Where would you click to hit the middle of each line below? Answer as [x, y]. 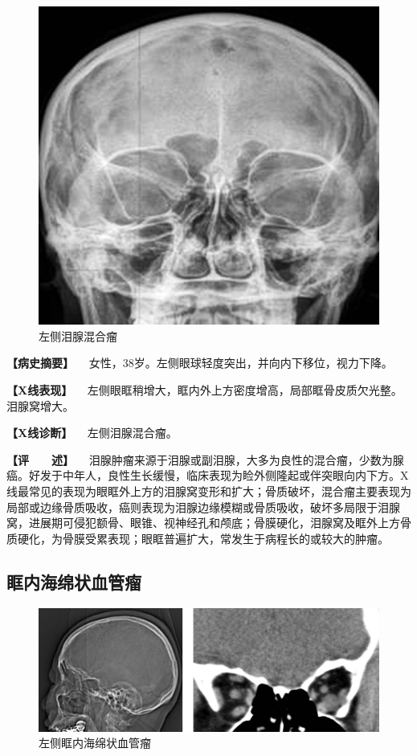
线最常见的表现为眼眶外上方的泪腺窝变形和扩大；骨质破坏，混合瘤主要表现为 [209, 491]
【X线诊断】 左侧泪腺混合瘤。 [92, 433]
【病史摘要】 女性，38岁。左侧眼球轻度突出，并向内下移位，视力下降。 [200, 363]
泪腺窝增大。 [40, 405]
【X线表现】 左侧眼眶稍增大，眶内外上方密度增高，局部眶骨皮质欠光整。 [204, 390]
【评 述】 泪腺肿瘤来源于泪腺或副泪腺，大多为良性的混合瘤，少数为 [200, 459]
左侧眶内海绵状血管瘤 [95, 743]
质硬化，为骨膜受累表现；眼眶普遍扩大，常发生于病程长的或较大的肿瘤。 [198, 538]
